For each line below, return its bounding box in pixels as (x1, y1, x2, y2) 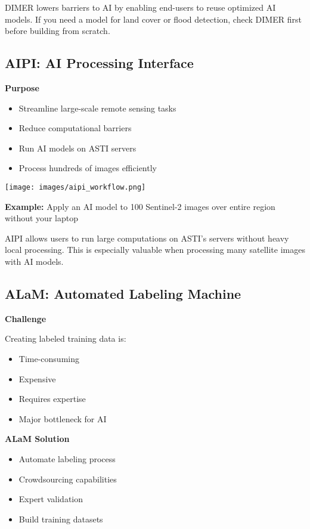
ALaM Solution (5, 432, 70, 445)
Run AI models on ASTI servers (18, 141, 137, 154)
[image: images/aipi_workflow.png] (5, 182, 146, 191)
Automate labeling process (18, 452, 116, 465)
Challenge (5, 312, 46, 324)
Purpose (5, 81, 39, 94)
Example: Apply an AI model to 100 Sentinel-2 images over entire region (5, 200, 275, 212)
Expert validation (18, 493, 83, 505)
